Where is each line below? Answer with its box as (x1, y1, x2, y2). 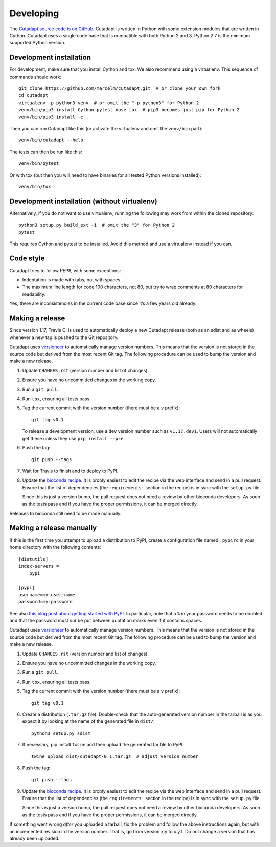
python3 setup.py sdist (31, 730, 91, 736)
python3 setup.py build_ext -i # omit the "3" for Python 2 (18, 222, 175, 228)
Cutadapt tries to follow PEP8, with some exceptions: (9, 267, 121, 273)
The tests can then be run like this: (9, 149, 82, 155)
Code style (9, 254, 45, 262)
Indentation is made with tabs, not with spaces (22, 277, 121, 283)
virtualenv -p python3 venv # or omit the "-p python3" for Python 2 (18, 100, 199, 106)
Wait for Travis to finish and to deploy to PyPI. (22, 468, 119, 474)
